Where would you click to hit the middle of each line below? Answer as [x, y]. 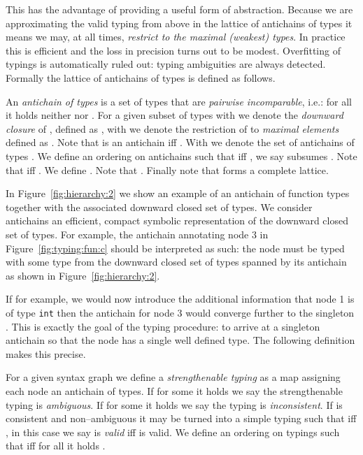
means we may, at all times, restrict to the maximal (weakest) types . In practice [176, 37]
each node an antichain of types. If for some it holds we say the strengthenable [174, 390]
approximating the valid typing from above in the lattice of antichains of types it [179, 23]
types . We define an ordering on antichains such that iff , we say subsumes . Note [181, 156]
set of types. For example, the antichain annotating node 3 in [137, 234]
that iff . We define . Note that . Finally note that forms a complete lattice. [167, 169]
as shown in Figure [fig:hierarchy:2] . [83, 275]
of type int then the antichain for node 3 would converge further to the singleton [180, 312]
